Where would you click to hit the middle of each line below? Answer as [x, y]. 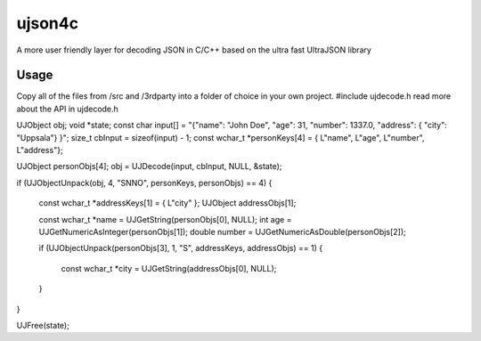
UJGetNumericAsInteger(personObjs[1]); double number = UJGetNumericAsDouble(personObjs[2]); [222, 231]
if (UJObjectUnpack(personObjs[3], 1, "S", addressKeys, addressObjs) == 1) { [181, 248]
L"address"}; [40, 150]
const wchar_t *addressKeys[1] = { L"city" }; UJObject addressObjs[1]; [167, 203]
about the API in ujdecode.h [68, 109]
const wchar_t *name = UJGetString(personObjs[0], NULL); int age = [165, 219]
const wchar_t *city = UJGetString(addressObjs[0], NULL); [169, 268]
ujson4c [48, 23]
